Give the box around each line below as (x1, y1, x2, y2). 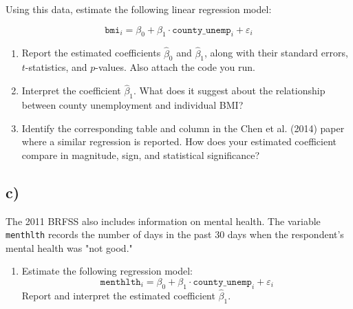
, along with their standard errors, (204, 45, 348, 60)
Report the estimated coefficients (21, 45, 161, 60)
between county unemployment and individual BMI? (21, 98, 244, 112)
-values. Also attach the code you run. (95, 60, 255, 74)
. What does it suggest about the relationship (133, 83, 325, 98)
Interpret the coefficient (21, 83, 121, 98)
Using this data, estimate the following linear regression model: (6, 2, 272, 16)
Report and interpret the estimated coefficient (21, 288, 215, 303)
